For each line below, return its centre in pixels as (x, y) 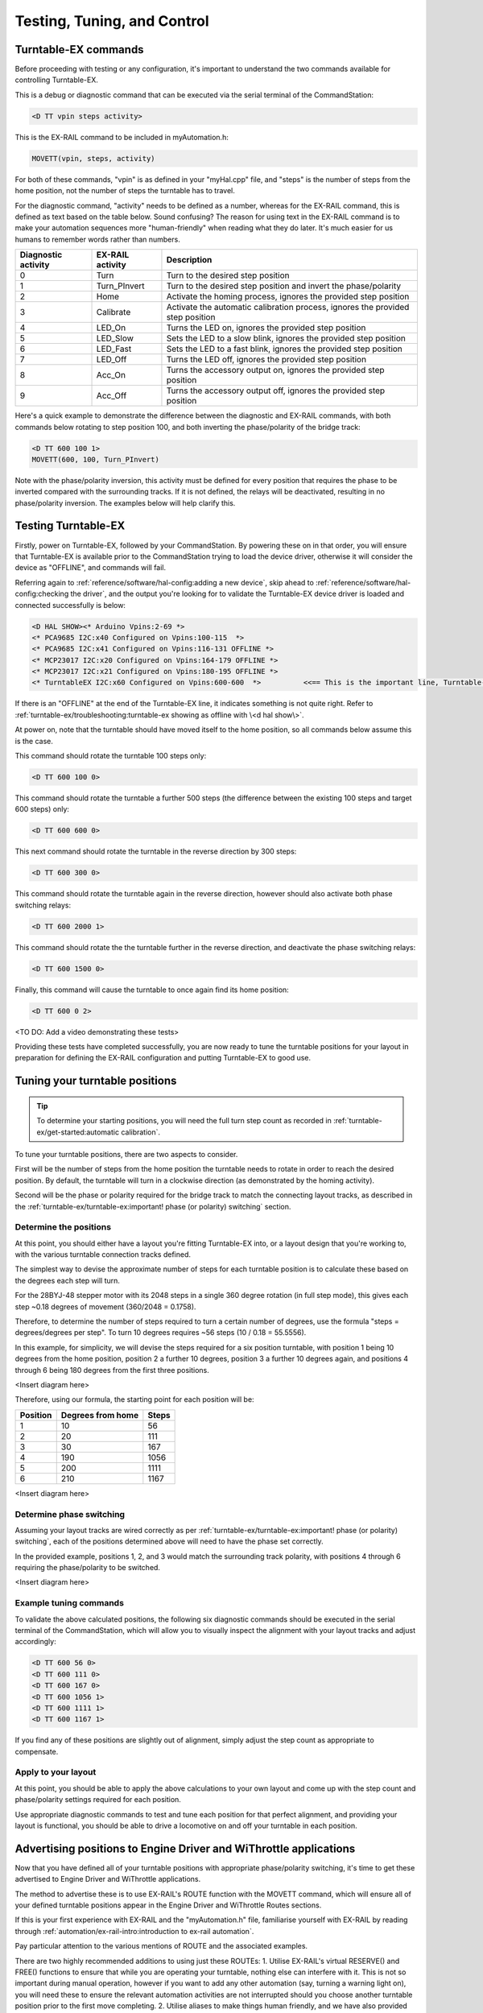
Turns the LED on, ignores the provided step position (266, 328)
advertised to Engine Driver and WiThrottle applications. (108, 1879)
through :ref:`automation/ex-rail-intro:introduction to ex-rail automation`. (134, 1931)
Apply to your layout (56, 1772)
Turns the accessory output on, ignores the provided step (276, 370)
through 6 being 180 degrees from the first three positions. (112, 1370)
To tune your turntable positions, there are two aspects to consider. (126, 1154)
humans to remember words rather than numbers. (97, 239)
